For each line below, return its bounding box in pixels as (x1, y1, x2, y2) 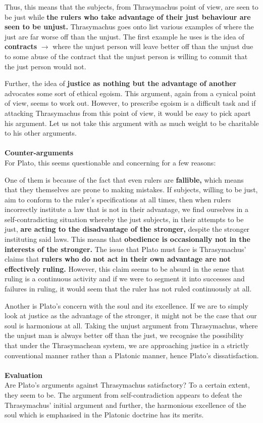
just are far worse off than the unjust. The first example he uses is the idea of (5, 31, 244, 41)
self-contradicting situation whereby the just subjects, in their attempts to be (5, 214, 244, 224)
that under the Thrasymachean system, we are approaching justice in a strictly (5, 340, 249, 350)
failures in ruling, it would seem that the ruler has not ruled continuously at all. (5, 283, 252, 294)
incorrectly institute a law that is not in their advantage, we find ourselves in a (5, 204, 249, 215)
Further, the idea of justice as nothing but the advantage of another (5, 78, 237, 89)
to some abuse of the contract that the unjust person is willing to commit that (5, 51, 248, 61)
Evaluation (5, 369, 42, 380)
